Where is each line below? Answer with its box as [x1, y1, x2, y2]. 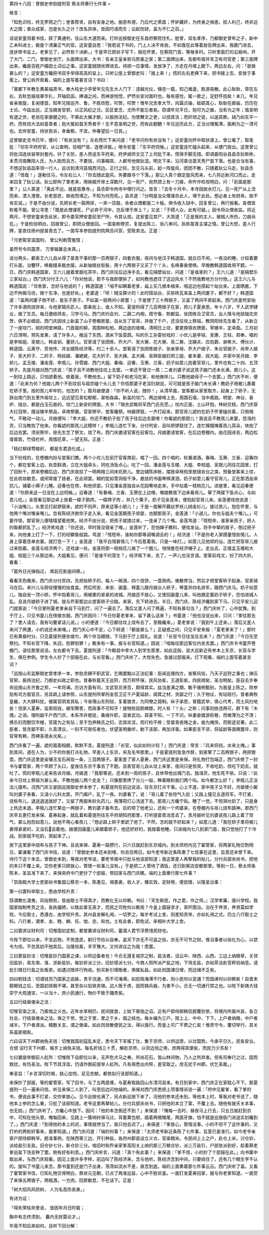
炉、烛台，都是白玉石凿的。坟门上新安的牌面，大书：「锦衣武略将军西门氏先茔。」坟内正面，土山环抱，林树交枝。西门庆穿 [9, 402, 258, 408]
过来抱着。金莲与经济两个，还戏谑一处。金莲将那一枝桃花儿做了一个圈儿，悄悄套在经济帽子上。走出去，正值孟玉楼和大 [9, 546, 254, 551]
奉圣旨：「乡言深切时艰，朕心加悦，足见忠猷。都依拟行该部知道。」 [9, 1070, 144, 1076]
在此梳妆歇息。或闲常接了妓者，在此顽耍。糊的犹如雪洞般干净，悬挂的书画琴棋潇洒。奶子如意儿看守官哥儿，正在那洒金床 [9, 476, 258, 482]
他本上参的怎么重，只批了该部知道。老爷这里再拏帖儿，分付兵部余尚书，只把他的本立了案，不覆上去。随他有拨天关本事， [9, 1100, 258, 1106]
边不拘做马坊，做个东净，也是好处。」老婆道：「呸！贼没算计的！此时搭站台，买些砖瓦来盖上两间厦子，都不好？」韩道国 [9, 290, 254, 296]
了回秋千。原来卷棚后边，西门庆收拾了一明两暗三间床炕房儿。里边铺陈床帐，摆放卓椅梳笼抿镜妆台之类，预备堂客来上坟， [9, 469, 258, 474]
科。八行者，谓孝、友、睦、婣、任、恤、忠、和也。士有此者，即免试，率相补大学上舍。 [9, 918, 188, 924]
